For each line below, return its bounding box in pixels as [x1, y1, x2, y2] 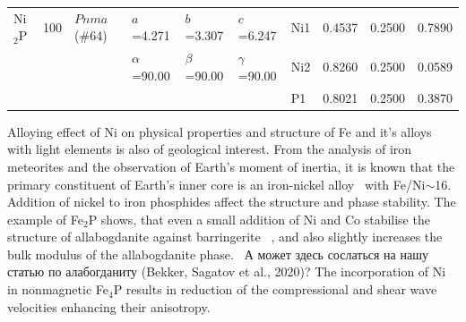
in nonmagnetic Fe [7, 280, 108, 299]
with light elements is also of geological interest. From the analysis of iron [7, 140, 412, 158]
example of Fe [7, 209, 83, 228]
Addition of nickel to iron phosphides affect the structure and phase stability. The [7, 192, 456, 211]
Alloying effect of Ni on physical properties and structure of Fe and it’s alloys [7, 122, 432, 140]
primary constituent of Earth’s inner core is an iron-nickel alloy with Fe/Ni [7, 174, 426, 193]
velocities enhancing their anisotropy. [7, 297, 211, 316]
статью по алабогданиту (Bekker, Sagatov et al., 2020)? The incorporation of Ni [7, 262, 446, 281]
